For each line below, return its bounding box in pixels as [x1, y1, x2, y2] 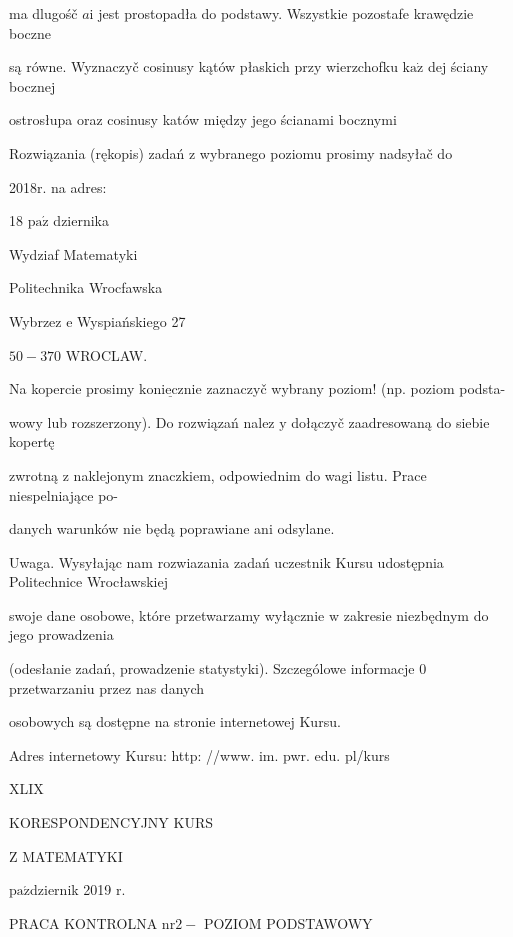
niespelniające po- [9, 484, 118, 505]
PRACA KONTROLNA [9, 912, 158, 933]
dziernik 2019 [30, 879, 112, 900]
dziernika [53, 210, 110, 231]
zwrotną [9, 464, 59, 485]
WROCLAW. [65, 344, 148, 365]
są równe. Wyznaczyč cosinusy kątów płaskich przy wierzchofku [9, 56, 398, 77]
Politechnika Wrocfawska [9, 277, 163, 298]
